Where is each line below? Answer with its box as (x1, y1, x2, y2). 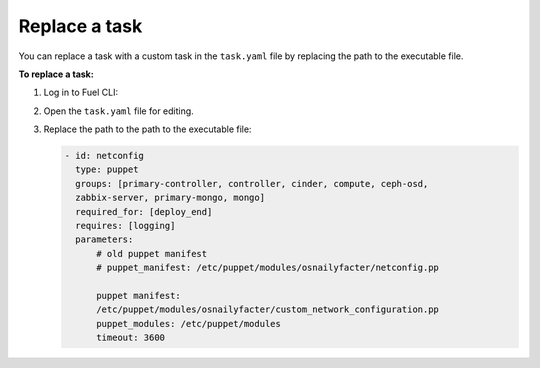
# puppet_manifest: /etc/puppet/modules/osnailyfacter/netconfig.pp (96, 262, 440, 274)
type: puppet (75, 164, 139, 175)
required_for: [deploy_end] (75, 206, 213, 217)
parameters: (75, 234, 134, 245)
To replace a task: (18, 68, 94, 80)
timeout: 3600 (96, 332, 165, 344)
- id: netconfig (64, 150, 145, 162)
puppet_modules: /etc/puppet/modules (96, 318, 282, 329)
